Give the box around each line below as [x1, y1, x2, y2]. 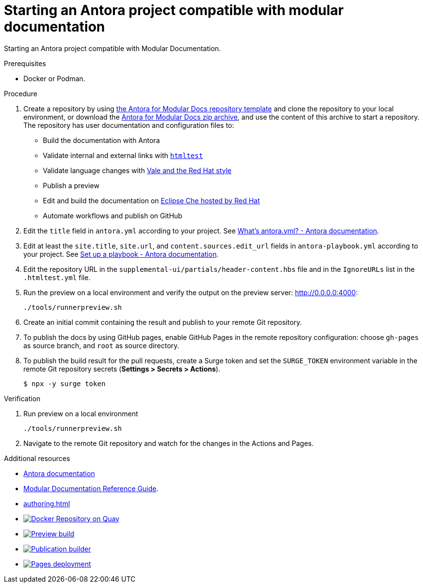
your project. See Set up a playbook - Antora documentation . [23, 249, 219, 258]
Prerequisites [4, 59, 46, 68]
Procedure [4, 89, 37, 98]
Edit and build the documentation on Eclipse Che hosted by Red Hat [43, 196, 260, 205]
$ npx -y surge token [23, 379, 106, 388]
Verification [4, 394, 41, 403]
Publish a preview [43, 181, 100, 190]
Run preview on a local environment [23, 409, 138, 418]
